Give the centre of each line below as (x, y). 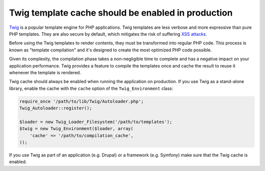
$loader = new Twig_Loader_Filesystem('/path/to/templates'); (96, 122)
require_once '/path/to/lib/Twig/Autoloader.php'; (82, 101)
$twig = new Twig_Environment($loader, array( (76, 129)
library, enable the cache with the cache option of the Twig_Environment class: (91, 88)
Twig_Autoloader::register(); (56, 108)
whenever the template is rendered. (45, 72)
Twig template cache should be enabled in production (121, 13)
